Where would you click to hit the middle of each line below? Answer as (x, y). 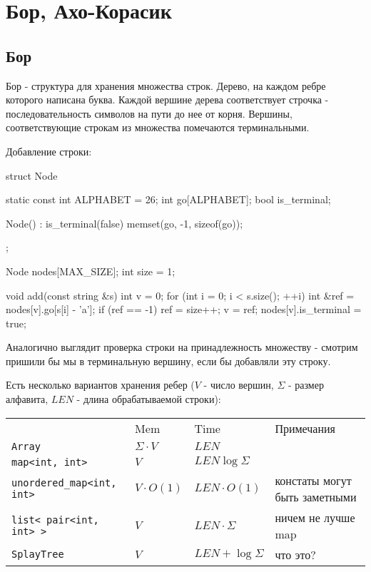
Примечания (305, 428)
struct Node (32, 175)
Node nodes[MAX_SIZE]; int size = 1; (91, 271)
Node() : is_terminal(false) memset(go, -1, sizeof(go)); (124, 223)
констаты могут (313, 480)
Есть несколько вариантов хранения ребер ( (100, 385)
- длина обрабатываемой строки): (149, 399)
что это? (295, 554)
